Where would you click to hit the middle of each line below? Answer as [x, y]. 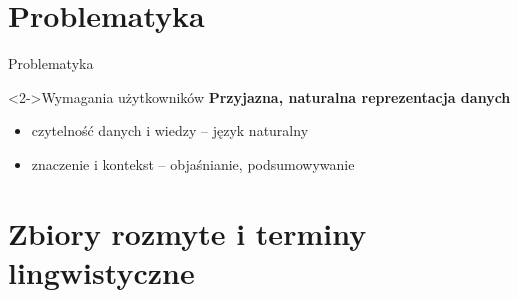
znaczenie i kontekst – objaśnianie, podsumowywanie [193, 163]
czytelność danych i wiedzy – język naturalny [170, 130]
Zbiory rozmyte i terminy [187, 232]
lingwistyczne [101, 271]
